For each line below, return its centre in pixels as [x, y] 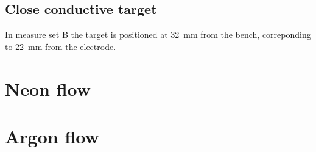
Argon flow [52, 136]
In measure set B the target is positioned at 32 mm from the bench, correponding [158, 34]
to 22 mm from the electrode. [61, 46]
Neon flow [48, 88]
